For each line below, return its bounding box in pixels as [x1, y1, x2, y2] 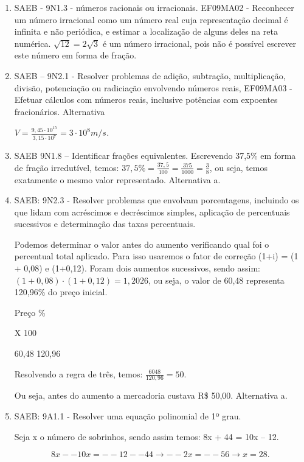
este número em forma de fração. [14, 49, 137, 61]
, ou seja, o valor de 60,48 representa [148, 273, 285, 286]
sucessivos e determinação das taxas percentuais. [14, 217, 196, 230]
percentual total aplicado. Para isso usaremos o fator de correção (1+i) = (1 [14, 250, 299, 262]
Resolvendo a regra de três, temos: [14, 367, 143, 380]
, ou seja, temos [209, 161, 268, 173]
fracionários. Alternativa [14, 105, 105, 117]
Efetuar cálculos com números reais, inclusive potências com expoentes [14, 93, 278, 106]
